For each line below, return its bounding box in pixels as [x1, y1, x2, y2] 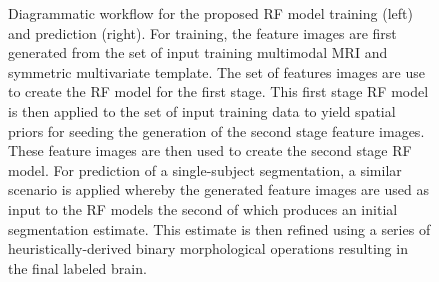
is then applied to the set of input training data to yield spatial [8, 100, 396, 121]
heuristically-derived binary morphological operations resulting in [8, 238, 408, 259]
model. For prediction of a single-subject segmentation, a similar [8, 159, 402, 180]
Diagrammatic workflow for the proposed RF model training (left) [8, 3, 413, 23]
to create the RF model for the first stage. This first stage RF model [8, 81, 429, 102]
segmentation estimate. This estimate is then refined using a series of [8, 218, 431, 239]
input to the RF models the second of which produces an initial [8, 198, 398, 219]
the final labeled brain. [8, 257, 147, 278]
